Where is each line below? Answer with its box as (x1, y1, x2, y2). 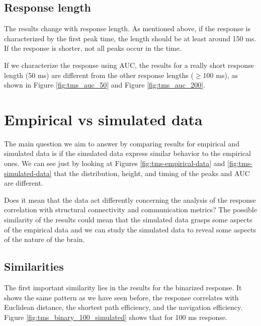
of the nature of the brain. (4, 234, 85, 244)
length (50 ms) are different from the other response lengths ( (4, 69, 194, 80)
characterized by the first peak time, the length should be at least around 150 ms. (4, 33, 256, 43)
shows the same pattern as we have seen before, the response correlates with (4, 292, 239, 302)
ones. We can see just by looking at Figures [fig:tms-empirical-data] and (4, 158, 225, 169)
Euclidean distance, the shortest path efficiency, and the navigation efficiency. (4, 302, 243, 312)
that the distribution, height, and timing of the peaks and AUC (54, 168, 250, 178)
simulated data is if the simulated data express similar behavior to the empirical (4, 148, 251, 158)
